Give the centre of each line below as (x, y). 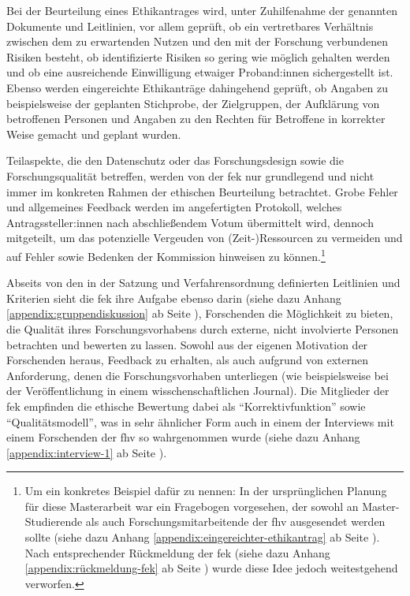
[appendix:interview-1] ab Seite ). (87, 452)
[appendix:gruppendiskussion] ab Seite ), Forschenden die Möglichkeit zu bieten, (200, 313)
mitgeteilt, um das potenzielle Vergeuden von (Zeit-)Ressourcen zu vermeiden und (205, 238)
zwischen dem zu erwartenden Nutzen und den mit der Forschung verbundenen (197, 41)
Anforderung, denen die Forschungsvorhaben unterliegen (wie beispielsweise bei (198, 375)
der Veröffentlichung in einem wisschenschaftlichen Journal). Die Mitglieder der (198, 391)
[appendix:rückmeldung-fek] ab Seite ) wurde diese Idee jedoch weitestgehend (211, 568)
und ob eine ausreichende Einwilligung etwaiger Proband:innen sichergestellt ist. (200, 72)
